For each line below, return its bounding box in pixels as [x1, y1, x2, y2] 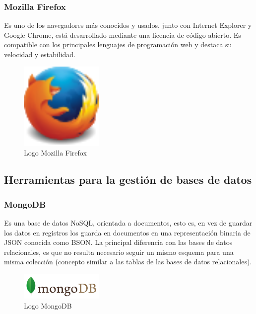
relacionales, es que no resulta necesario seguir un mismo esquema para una [4, 246, 234, 257]
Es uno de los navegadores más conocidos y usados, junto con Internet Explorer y [4, 20, 252, 30]
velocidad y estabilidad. [4, 49, 75, 59]
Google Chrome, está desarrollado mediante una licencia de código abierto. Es [4, 29, 241, 40]
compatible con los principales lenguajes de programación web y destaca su [4, 39, 232, 50]
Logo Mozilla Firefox [24, 148, 87, 158]
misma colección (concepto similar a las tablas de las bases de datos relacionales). [4, 256, 252, 267]
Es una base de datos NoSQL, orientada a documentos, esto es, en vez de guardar [4, 218, 253, 228]
